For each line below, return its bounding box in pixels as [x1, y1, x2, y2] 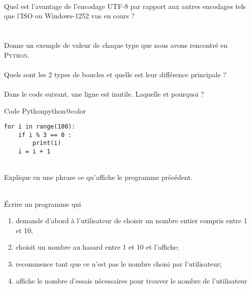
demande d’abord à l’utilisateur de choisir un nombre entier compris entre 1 [15, 215, 248, 226]
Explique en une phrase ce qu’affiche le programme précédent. [4, 172, 193, 182]
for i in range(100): [4, 123, 76, 131]
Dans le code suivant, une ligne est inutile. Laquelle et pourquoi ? [4, 88, 204, 99]
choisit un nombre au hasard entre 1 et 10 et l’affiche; [15, 242, 179, 252]
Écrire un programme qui [4, 198, 81, 209]
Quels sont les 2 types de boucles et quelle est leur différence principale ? [4, 69, 227, 79]
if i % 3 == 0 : [18, 131, 72, 139]
